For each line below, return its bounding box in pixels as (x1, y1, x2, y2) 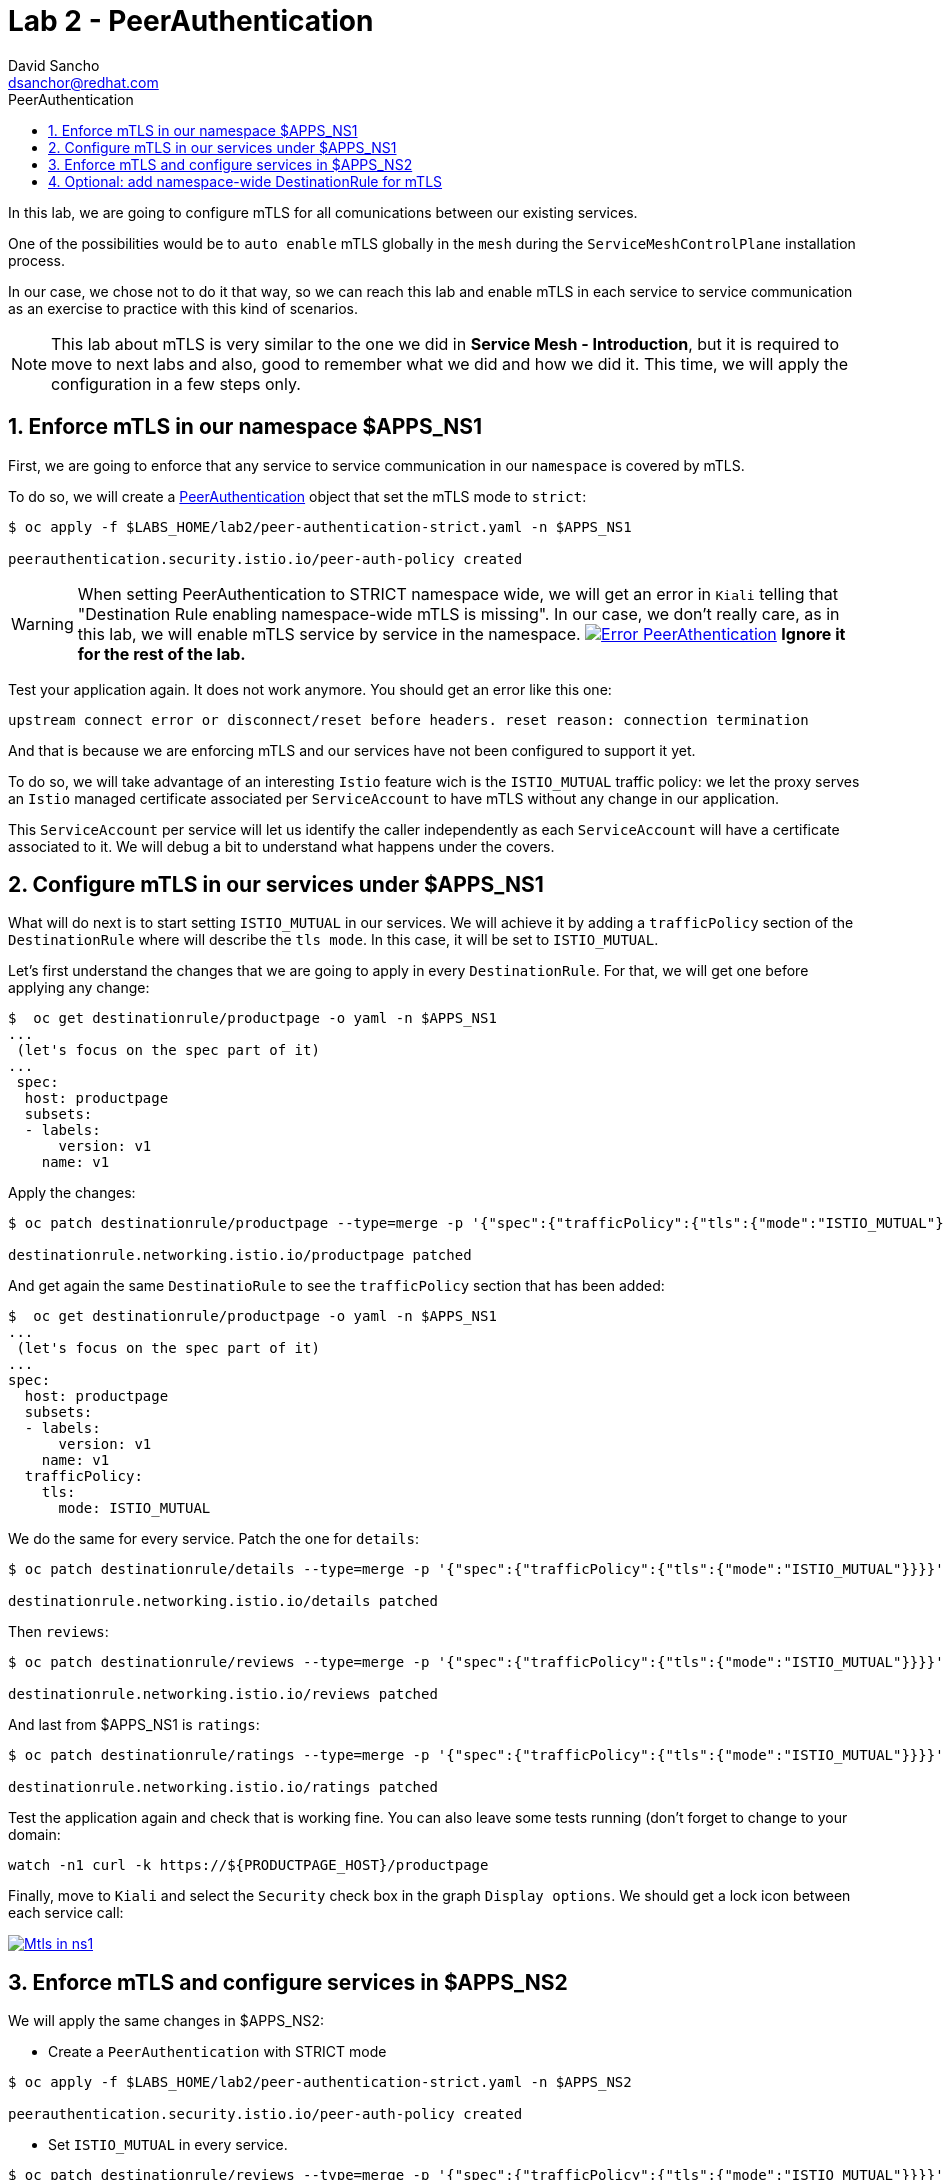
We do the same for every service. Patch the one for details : (8, 1530, 420, 1548)
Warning (11, 613, 74, 634)
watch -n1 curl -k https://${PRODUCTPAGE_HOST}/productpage (8, 1857, 489, 1874)
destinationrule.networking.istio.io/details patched (8, 1593, 438, 1610)
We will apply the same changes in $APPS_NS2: (8, 2012, 325, 2030)
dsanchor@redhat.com (8, 73, 159, 91)
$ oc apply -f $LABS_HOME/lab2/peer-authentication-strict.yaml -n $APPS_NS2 (8, 2074, 632, 2091)
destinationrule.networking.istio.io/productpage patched (8, 1247, 472, 1264)
